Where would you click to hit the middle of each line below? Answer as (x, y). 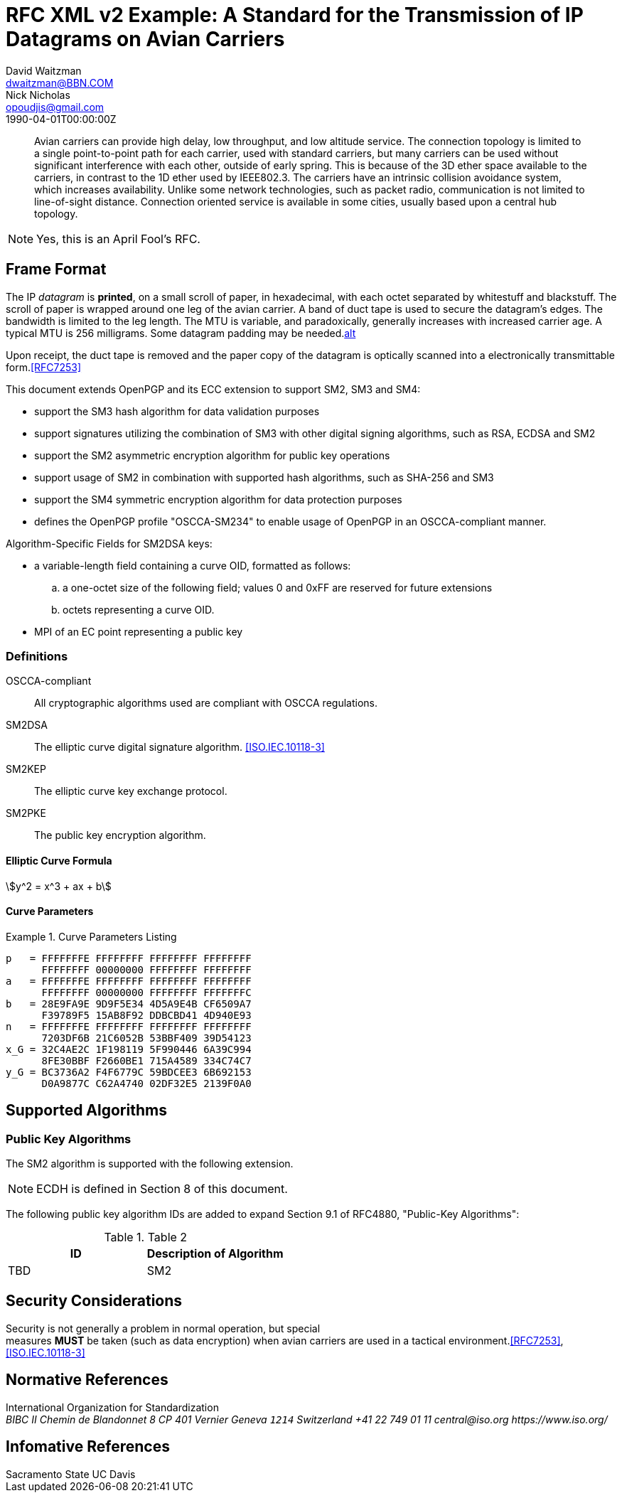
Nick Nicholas (38, 95)
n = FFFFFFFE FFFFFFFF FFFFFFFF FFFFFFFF (129, 1026)
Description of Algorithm (215, 1253)
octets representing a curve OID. (139, 609)
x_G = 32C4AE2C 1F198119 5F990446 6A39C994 (129, 1049)
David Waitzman (44, 70)
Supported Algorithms (86, 1111)
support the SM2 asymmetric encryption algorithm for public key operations (212, 455)
